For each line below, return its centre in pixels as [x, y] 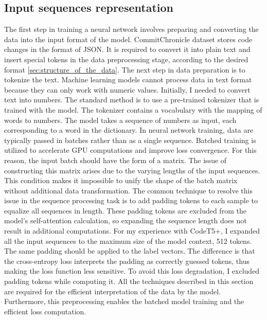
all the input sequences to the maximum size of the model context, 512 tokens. [128, 241]
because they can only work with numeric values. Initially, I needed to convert [127, 89]
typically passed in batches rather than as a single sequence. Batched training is [130, 140]
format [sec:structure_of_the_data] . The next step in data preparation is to [125, 69]
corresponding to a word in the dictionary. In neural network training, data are [129, 130]
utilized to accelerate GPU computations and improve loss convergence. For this [130, 150]
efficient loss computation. [45, 311]
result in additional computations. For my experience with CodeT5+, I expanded [132, 231]
